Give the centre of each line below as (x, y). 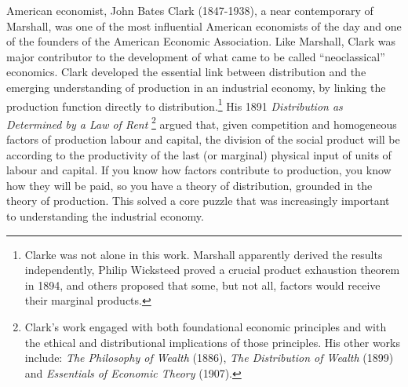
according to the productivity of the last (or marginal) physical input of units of (199, 154)
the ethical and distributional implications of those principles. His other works (213, 342)
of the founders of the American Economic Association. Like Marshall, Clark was (201, 41)
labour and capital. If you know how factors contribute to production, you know (199, 170)
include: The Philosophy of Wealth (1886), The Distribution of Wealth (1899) (209, 358)
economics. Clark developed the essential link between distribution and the (186, 72)
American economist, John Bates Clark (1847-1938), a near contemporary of (190, 10)
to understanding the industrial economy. (105, 216)
